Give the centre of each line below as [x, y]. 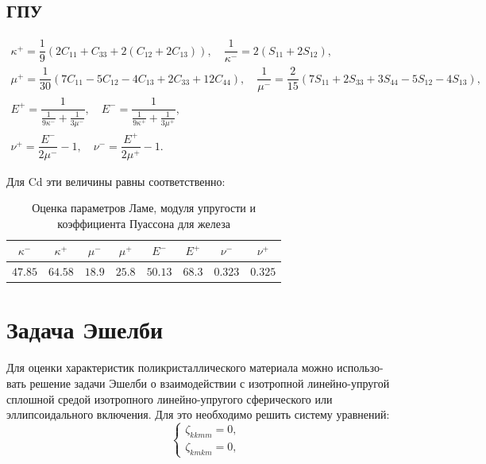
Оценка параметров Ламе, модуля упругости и [144, 208]
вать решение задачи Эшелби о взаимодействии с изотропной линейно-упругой [198, 383]
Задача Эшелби [85, 329]
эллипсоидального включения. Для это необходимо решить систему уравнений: [198, 414]
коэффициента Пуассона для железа [144, 223]
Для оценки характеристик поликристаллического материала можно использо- [195, 367]
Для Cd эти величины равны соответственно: [116, 181]
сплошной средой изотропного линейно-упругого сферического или [170, 398]
